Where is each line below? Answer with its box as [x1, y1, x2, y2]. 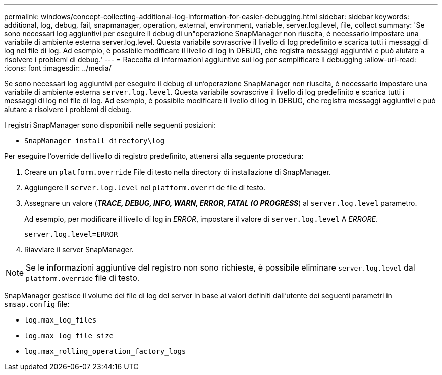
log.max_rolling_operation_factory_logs [24, 347, 186, 355]
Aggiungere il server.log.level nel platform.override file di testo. [24, 183, 266, 192]
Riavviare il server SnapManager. [24, 245, 134, 254]
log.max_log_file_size [24, 332, 114, 340]
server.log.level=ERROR [24, 230, 118, 238]
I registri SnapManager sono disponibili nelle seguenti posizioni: [4, 121, 216, 129]
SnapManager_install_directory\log [24, 137, 165, 145]
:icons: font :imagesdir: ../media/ [4, 64, 112, 72]
